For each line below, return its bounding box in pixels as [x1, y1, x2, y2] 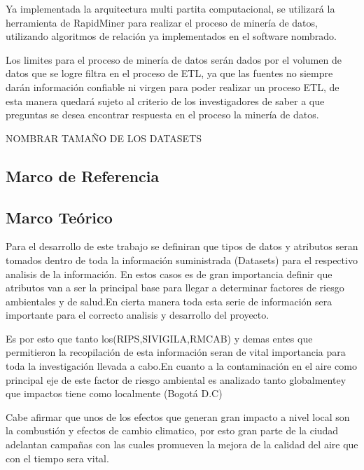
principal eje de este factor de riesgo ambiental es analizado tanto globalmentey [6, 372, 346, 387]
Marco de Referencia [6, 165, 160, 186]
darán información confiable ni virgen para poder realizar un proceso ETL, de [6, 79, 339, 94]
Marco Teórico [6, 206, 113, 228]
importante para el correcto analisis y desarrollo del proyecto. [6, 307, 269, 322]
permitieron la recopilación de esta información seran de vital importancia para [6, 345, 346, 359]
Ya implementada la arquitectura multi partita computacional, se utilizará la [6, 1, 335, 15]
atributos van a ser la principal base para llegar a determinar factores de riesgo [6, 280, 344, 295]
